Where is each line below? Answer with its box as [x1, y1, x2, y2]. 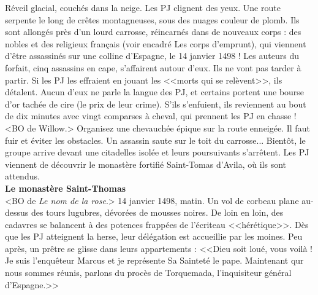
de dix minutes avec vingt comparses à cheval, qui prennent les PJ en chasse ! [5, 109, 297, 122]
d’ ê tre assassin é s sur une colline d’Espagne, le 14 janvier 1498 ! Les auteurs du [5, 49, 299, 62]
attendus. [5, 170, 40, 183]
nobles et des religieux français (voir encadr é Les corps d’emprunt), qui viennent [5, 37, 306, 50]
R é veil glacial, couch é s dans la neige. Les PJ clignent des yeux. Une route [5, 1, 281, 14]
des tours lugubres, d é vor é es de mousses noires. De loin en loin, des [31, 206, 284, 219]
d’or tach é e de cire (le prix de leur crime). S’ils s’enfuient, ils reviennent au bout [5, 97, 306, 110]
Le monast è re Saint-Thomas [5, 181, 126, 194]
